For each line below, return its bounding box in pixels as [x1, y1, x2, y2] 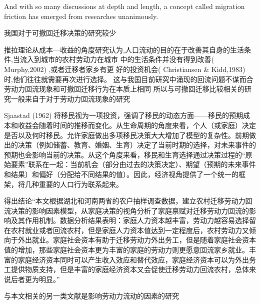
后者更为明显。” [10, 273, 60, 284]
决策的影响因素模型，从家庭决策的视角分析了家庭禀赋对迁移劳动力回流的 [10, 205, 249, 215]
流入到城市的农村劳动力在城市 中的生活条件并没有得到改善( [19, 54, 214, 64]
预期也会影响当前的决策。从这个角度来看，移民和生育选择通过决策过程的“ [4, 149, 245, 159]
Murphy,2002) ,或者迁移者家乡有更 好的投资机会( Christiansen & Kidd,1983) [4, 63, 245, 74]
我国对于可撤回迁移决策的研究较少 [4, 27, 116, 38]
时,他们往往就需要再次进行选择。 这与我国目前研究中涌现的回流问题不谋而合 [4, 73, 253, 84]
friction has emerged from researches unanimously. [4, 10, 158, 21]
